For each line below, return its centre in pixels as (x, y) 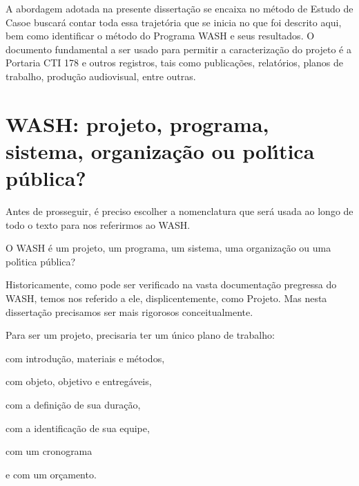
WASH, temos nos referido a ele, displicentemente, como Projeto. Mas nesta (166, 298)
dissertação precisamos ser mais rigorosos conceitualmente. (129, 311)
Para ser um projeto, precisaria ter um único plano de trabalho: (140, 335)
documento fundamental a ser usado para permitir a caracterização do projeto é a (178, 49)
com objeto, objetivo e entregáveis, (79, 381)
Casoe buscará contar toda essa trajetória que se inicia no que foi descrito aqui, (174, 22)
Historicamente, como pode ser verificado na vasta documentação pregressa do (171, 284)
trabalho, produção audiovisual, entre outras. (101, 76)
